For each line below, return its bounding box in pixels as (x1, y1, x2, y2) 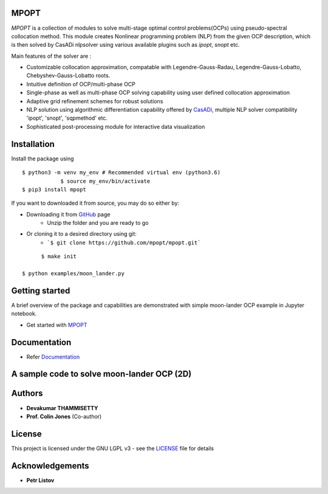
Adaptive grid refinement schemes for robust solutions (26, 97, 163, 105)
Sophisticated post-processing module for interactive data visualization (26, 123, 205, 130)
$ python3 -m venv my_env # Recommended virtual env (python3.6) (22, 169, 221, 176)
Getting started (11, 286, 70, 296)
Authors (11, 388, 43, 399)
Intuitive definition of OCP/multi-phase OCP (26, 80, 136, 87)
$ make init (41, 253, 77, 260)
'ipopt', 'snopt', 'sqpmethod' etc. (26, 114, 108, 122)
